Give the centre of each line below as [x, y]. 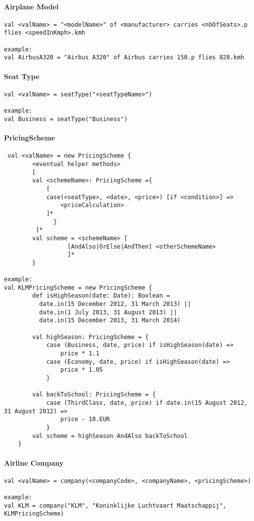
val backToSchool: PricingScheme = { [94, 395]
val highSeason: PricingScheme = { [91, 337]
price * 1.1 [80, 354]
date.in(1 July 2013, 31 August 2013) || [108, 312]
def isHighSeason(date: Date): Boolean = [101, 296]
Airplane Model [31, 6]
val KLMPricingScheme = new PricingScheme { [78, 287]
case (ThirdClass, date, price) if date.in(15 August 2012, [147, 403]
